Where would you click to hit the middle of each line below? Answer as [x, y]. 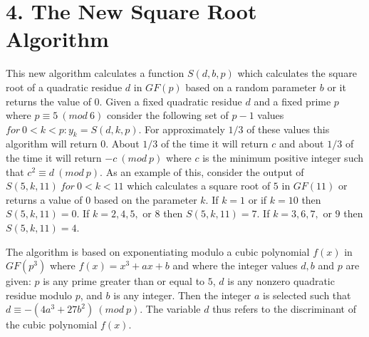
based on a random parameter [251, 87]
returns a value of [44, 199]
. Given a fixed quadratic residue [171, 101]
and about [301, 144]
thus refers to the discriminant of [284, 309]
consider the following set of [167, 115]
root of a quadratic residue [64, 87]
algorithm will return [52, 144]
